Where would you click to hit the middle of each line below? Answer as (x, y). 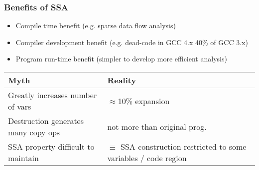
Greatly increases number (53, 95)
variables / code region (147, 158)
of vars (20, 106)
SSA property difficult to (51, 146)
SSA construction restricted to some (184, 146)
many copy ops (34, 132)
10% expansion (144, 101)
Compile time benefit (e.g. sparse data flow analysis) (96, 26)
